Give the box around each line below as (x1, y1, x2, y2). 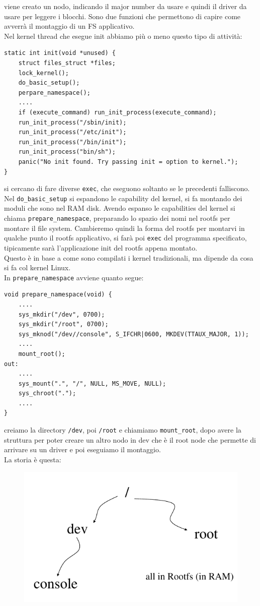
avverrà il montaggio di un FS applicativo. (4, 21, 135, 31)
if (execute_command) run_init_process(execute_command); (18, 108, 217, 116)
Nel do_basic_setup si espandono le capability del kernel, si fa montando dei (4, 193, 242, 203)
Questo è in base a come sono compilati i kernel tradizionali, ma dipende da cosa (4, 252, 253, 263)
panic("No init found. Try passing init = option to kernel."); (18, 158, 238, 165)
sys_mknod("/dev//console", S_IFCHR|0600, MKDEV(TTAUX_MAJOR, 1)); (18, 330, 249, 338)
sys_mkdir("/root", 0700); (18, 321, 109, 328)
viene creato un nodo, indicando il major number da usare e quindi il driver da (4, 1, 247, 11)
